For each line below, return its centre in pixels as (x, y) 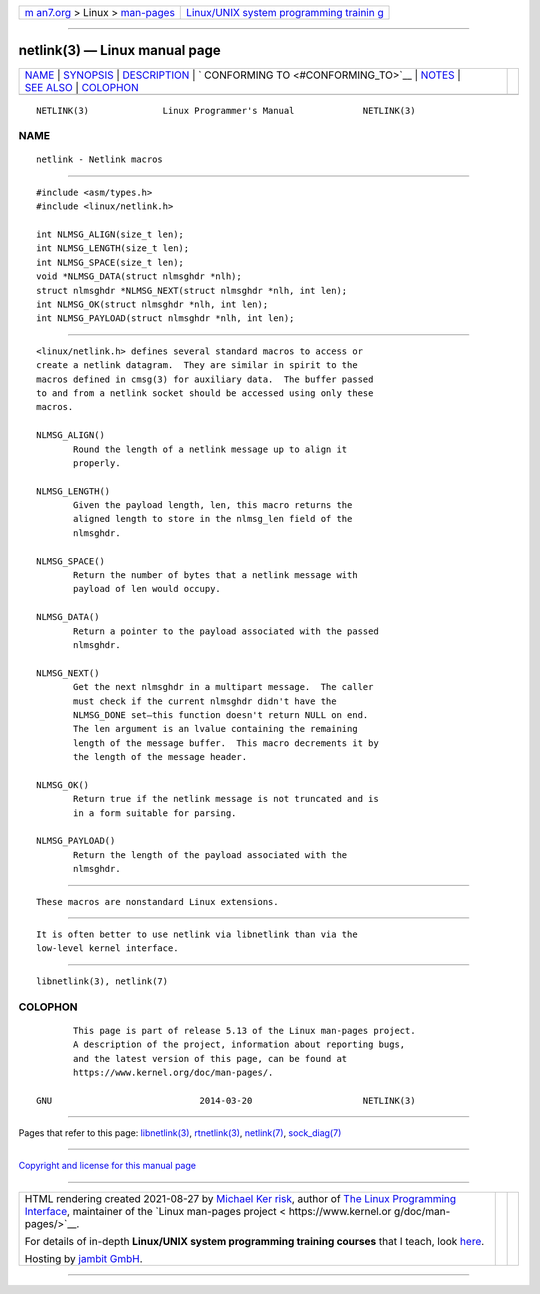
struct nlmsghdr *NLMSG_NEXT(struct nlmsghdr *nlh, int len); (192, 290)
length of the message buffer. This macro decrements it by (226, 743)
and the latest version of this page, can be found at (210, 1058)
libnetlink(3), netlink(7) (102, 981)
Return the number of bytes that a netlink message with (216, 575)
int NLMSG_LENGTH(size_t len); (113, 248)
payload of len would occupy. (147, 589)
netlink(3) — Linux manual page (119, 50)
